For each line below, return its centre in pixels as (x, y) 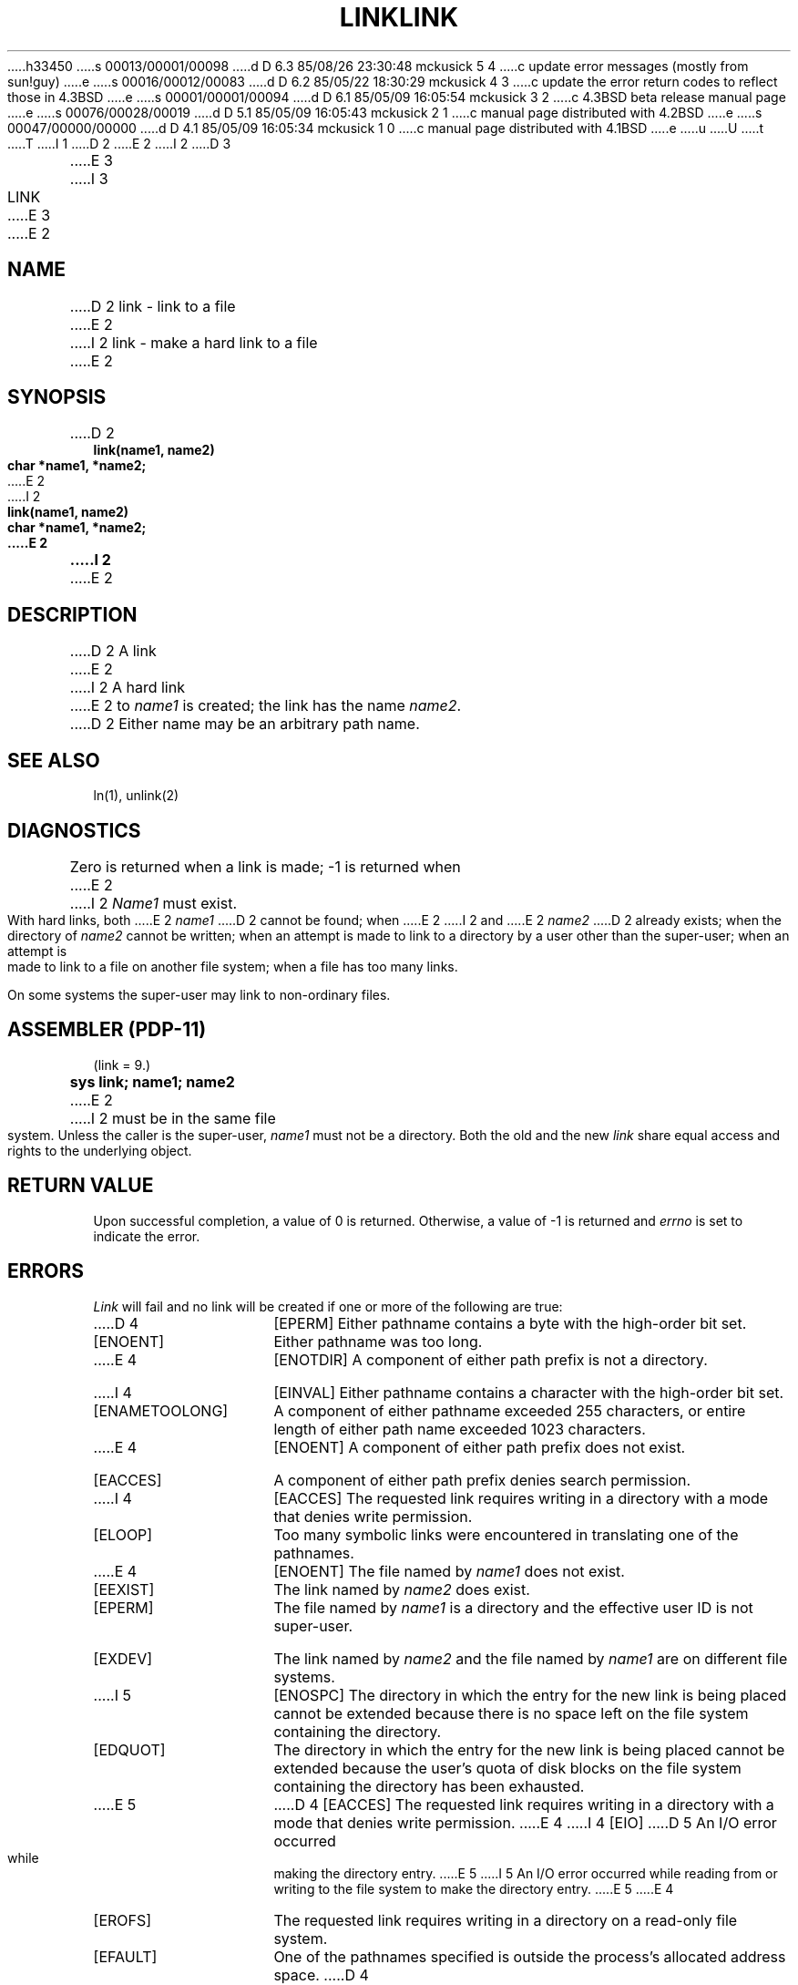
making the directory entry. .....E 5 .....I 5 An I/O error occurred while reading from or (526, 1873)
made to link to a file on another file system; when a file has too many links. (233, 966)
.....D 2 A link (113, 651)
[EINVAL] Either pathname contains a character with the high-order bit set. (529, 1392)
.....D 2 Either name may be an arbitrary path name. (245, 724)
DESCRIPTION (72, 614)
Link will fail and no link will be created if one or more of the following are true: (328, 1306)
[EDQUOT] (129, 1749)
